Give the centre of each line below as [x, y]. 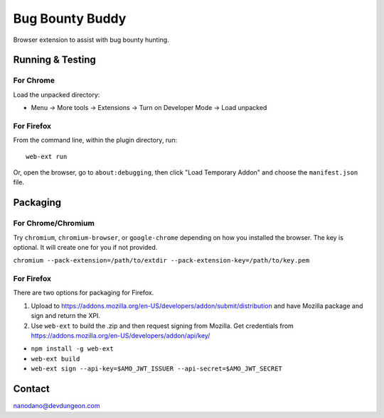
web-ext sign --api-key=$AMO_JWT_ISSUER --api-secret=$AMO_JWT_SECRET [156, 369]
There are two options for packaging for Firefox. [84, 293]
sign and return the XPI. [66, 316]
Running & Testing [54, 60]
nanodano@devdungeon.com [57, 406]
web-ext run [47, 156]
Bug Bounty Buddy [70, 18]
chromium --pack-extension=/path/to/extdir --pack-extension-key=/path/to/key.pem [161, 260]
